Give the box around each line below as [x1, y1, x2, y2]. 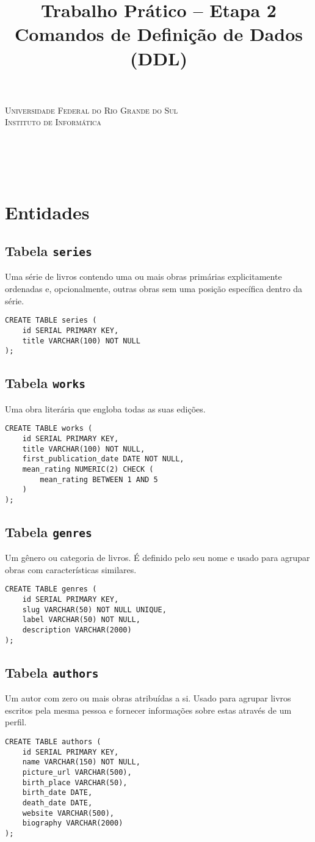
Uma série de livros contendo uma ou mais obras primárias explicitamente [5, 270, 282, 283]
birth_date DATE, [22, 788, 93, 797]
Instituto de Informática [5, 115, 101, 128]
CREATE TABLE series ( [5, 316, 97, 325]
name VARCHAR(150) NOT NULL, [22, 758, 140, 767]
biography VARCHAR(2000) [22, 819, 123, 828]
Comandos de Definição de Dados [15, 21, 303, 46]
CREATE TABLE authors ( [5, 737, 101, 746]
